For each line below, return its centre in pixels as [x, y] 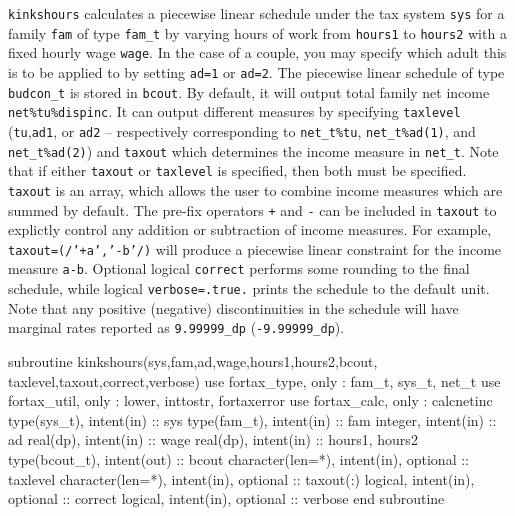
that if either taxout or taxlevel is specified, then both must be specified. [237, 170]
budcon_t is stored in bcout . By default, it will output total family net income [249, 91]
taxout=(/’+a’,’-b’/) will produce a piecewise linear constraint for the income [255, 248]
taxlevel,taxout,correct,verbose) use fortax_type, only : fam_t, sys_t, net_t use [254, 380]
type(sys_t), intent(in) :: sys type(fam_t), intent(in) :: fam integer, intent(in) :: [252, 419]
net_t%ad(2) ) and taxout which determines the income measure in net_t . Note [253, 150]
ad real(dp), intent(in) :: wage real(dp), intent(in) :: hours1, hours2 [213, 439]
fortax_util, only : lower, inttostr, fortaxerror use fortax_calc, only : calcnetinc [250, 400]
